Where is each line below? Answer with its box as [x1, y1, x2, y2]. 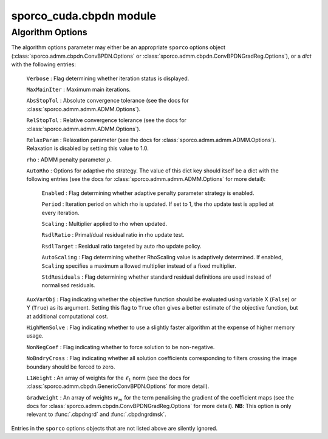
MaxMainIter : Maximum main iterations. [26, 86, 131, 93]
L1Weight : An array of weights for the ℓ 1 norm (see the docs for [26, 374, 190, 383]
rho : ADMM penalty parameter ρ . [26, 155, 112, 163]
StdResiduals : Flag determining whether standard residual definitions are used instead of [41, 273, 272, 281]
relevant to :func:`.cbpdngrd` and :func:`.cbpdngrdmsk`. [26, 410, 166, 418]
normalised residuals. [41, 282, 95, 289]
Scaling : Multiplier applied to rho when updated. [41, 220, 168, 228]
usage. [26, 332, 44, 339]
